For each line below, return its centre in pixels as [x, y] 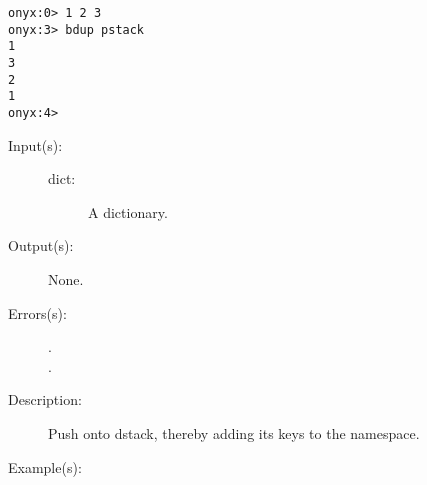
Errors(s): [37, 312]
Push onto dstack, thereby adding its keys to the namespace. [234, 432]
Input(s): [35, 144]
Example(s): [45, 466]
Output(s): [41, 245]
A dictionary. [128, 211]
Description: [45, 399]
